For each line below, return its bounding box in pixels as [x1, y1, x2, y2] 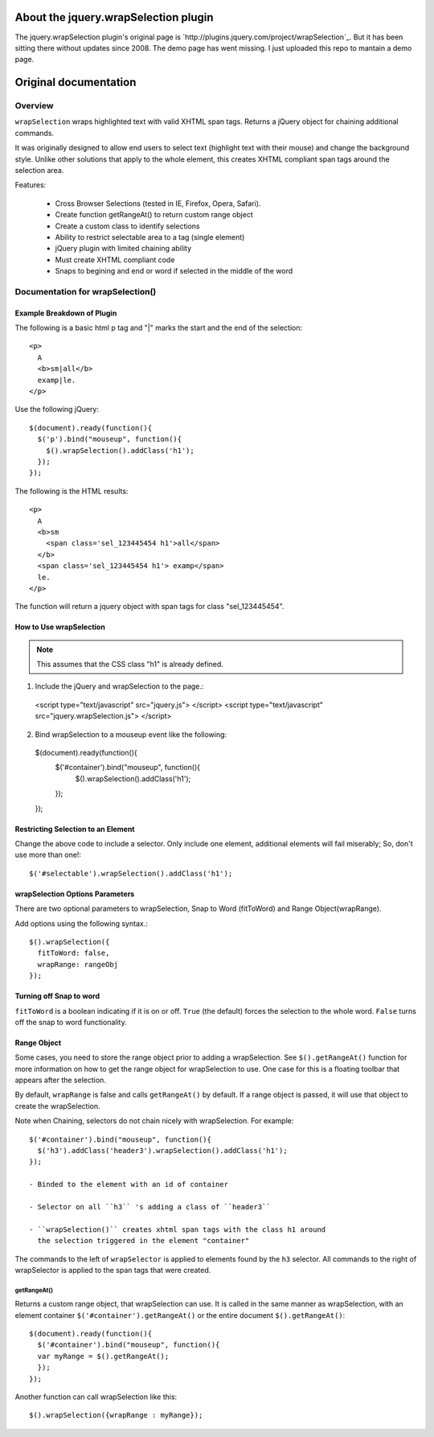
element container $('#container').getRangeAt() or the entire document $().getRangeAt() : [14, 1310, 346, 1320]
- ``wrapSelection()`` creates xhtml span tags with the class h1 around [29, 1225, 326, 1234]
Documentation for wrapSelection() [14, 286, 157, 297]
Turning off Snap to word [14, 991, 100, 1001]
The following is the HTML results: [14, 486, 129, 496]
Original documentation [14, 76, 137, 89]
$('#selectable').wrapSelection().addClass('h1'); [29, 869, 233, 878]
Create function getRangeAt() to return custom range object [55, 210, 253, 220]
